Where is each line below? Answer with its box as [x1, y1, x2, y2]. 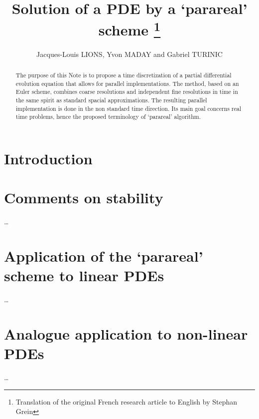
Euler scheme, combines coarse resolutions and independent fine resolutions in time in [15, 87, 238, 96]
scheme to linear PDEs [4, 265, 164, 286]
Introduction [4, 148, 93, 168]
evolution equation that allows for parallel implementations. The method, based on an [15, 79, 239, 87]
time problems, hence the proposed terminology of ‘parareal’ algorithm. [15, 112, 201, 121]
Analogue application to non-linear [4, 323, 248, 344]
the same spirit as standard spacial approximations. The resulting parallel [15, 96, 207, 104]
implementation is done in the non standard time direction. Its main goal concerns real [15, 104, 242, 112]
